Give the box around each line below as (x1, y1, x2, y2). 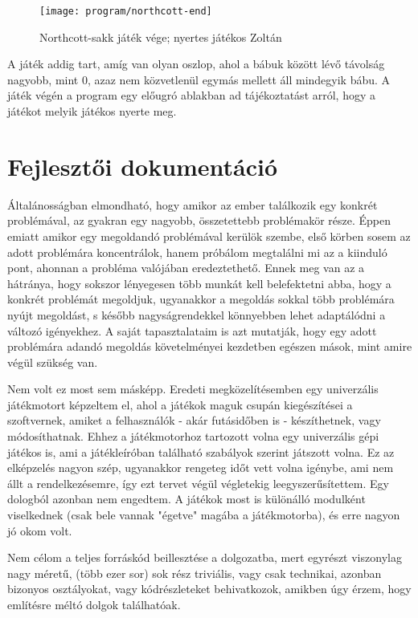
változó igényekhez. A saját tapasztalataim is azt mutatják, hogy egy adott (7, 322, 377, 339)
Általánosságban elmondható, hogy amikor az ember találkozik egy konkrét (7, 196, 378, 213)
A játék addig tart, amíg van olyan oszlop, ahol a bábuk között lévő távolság (7, 55, 385, 72)
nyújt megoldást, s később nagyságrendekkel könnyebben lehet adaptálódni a (7, 306, 386, 323)
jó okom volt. (7, 522, 72, 539)
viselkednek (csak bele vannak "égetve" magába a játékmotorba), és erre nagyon (7, 506, 400, 523)
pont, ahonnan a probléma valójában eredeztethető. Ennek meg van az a (7, 259, 365, 276)
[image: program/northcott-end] (39, 6, 212, 17)
